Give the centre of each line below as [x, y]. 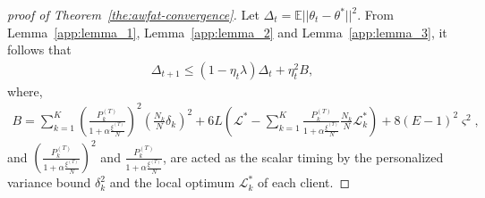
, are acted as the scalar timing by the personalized [303, 157]
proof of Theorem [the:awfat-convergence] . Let [133, 14]
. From [375, 14]
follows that [39, 49]
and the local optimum [172, 182]
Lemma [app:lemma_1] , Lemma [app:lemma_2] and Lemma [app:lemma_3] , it [227, 32]
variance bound [49, 182]
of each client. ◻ [304, 182]
